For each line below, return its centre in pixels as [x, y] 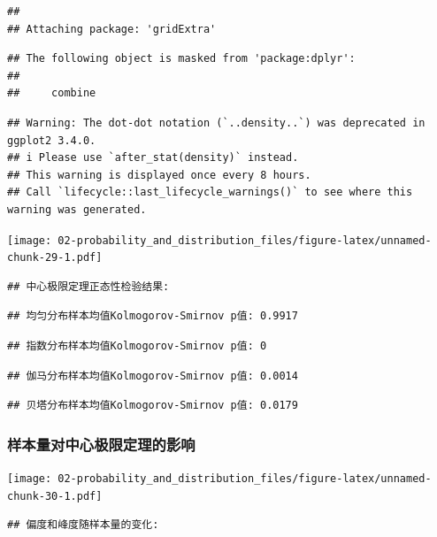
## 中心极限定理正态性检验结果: [88, 286]
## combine [52, 93]
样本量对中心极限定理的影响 [101, 444]
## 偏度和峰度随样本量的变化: [83, 525]
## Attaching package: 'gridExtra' [112, 29]
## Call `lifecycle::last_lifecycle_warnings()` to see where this [210, 192]
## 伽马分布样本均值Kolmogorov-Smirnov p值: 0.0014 [153, 376]
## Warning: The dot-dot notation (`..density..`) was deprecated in [216, 123]
